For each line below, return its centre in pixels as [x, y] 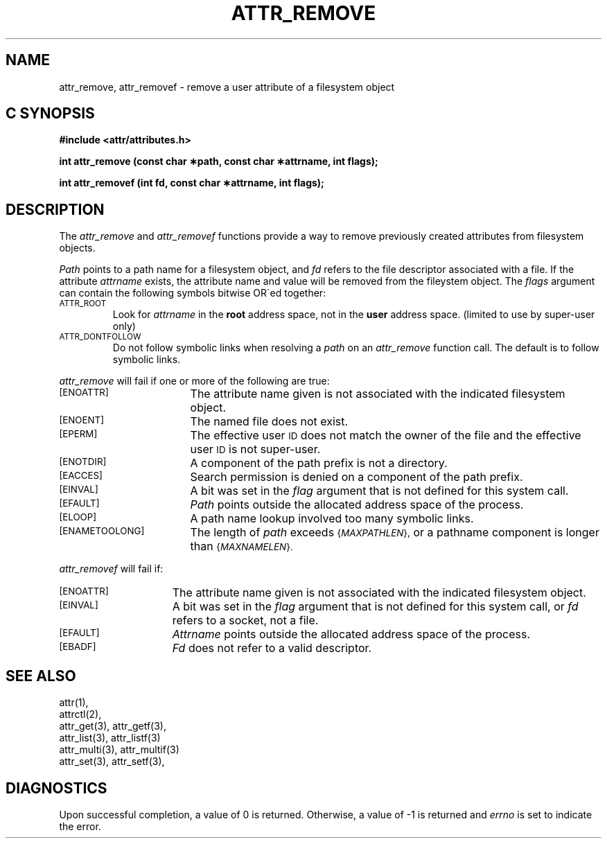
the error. [80, 826]
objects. [77, 248]
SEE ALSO [41, 676]
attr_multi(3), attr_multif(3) [119, 750]
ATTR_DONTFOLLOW [100, 337]
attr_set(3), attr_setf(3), [112, 762]
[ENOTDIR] [83, 462]
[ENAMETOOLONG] [102, 531]
